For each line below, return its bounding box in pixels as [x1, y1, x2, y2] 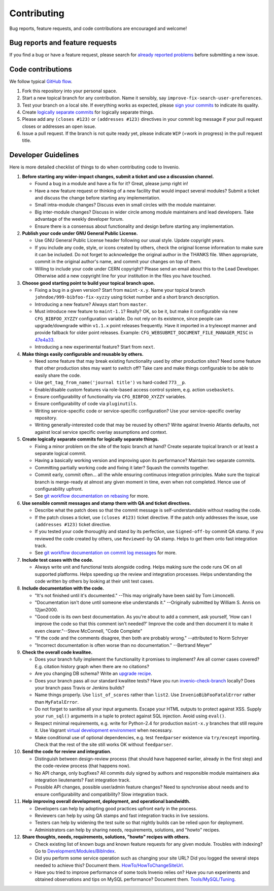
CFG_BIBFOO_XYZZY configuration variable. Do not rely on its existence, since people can [35, 315, 223, 322]
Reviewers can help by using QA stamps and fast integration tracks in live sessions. [35, 812, 209, 818]
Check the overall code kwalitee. [22, 649, 93, 655]
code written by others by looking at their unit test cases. [35, 578, 154, 585]
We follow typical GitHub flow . [9, 79, 73, 85]
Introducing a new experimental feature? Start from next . [35, 344, 155, 350]
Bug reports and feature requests [9, 39, 117, 47]
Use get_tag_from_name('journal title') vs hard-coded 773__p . [35, 380, 186, 386]
